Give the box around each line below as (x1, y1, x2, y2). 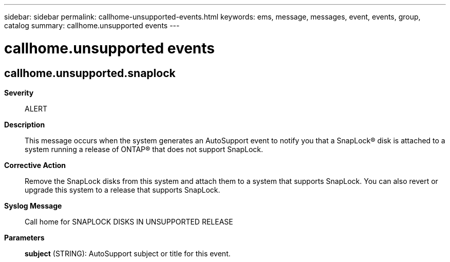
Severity (4, 88, 34, 97)
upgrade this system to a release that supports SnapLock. (25, 185, 220, 194)
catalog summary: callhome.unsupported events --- (4, 21, 180, 30)
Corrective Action (4, 160, 66, 170)
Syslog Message (4, 201, 62, 210)
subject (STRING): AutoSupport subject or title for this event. (25, 249, 231, 258)
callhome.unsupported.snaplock (4, 66, 176, 80)
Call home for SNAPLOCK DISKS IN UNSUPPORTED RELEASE (25, 217, 233, 226)
